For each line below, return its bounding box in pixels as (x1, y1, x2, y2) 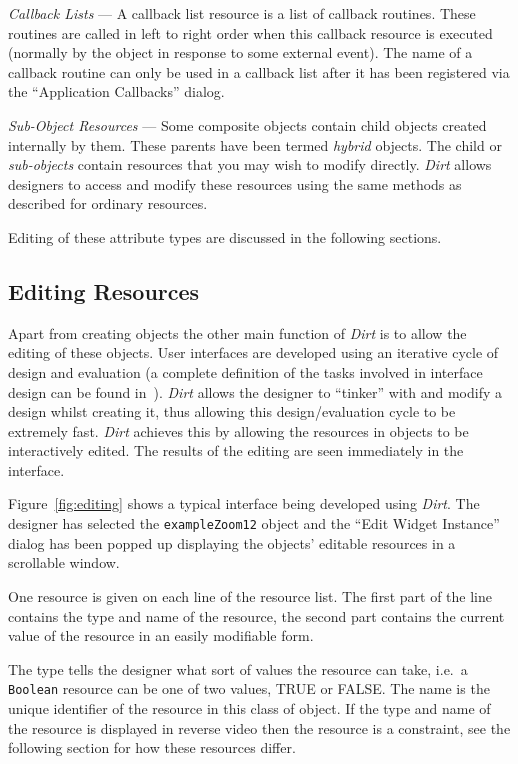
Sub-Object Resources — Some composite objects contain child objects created (8, 114, 487, 135)
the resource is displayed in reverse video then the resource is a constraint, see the (8, 717, 511, 738)
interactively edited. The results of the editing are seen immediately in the (8, 440, 464, 461)
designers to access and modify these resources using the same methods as (8, 173, 462, 194)
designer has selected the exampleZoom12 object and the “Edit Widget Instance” (8, 513, 500, 534)
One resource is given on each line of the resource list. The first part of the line (8, 585, 492, 606)
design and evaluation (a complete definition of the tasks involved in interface (8, 361, 483, 382)
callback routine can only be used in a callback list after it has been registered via (8, 61, 510, 82)
